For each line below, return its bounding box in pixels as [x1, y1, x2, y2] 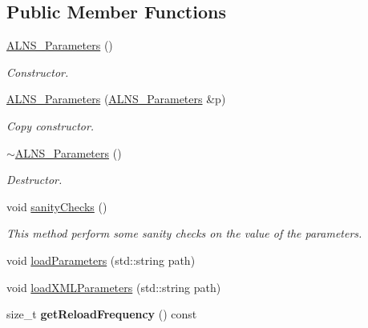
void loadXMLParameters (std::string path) [6, 278, 221, 295]
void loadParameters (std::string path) [6, 251, 196, 268]
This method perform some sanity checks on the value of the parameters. [6, 225, 362, 242]
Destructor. [6, 171, 63, 188]
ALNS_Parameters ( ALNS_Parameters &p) [6, 90, 226, 107]
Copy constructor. [6, 117, 95, 134]
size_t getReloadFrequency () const [6, 306, 197, 322]
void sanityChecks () [6, 198, 107, 214]
